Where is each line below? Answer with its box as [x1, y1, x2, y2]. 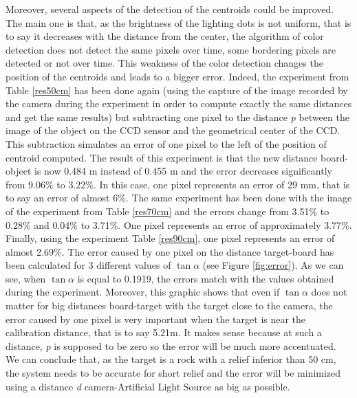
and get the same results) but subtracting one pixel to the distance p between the [6, 109, 349, 124]
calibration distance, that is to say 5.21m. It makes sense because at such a [6, 325, 322, 340]
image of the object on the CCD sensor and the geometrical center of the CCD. [6, 123, 340, 137]
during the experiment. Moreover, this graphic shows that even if [6, 285, 280, 299]
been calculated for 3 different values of [6, 258, 171, 272]
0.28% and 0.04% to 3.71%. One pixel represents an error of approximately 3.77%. [6, 217, 352, 232]
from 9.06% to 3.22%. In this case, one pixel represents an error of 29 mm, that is [6, 177, 350, 191]
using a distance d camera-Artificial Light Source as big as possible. [6, 379, 290, 393]
